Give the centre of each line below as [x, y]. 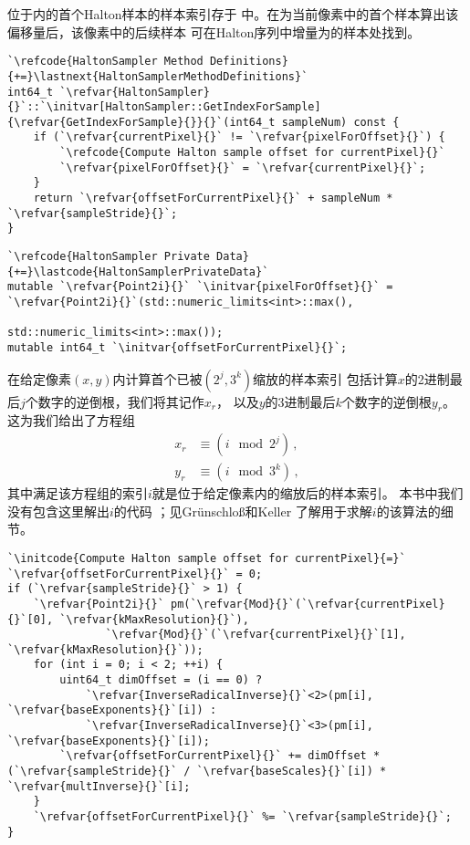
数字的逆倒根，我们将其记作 [121, 401]
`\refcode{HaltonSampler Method [105, 62]
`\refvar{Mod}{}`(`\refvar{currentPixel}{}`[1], [256, 635]
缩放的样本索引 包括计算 [325, 378]
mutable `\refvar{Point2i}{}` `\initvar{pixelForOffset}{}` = [200, 287]
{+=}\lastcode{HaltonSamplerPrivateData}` [138, 271]
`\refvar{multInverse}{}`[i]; [99, 786]
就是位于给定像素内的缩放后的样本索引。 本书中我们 [308, 493]
